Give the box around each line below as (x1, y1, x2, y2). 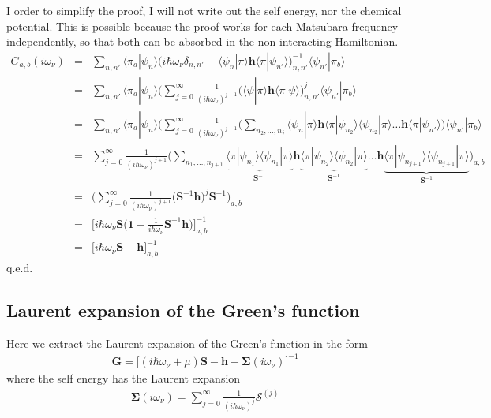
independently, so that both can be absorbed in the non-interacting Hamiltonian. (6, 33, 399, 50)
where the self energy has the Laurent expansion (6, 369, 241, 386)
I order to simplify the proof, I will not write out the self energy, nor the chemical (6, 2, 402, 18)
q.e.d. (6, 259, 33, 275)
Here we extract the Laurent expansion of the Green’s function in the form (6, 334, 368, 351)
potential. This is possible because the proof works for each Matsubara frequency (6, 17, 399, 34)
